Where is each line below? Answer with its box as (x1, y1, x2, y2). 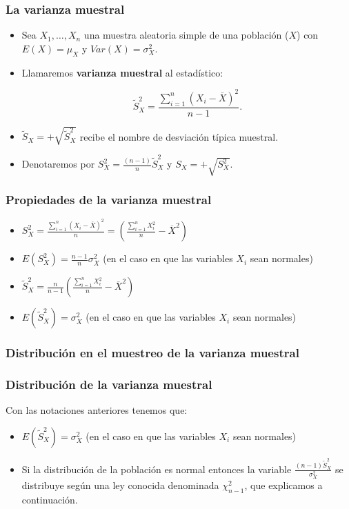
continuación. (21, 492, 78, 507)
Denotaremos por (21, 157, 95, 170)
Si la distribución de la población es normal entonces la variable (21, 461, 292, 476)
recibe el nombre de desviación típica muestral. (79, 129, 279, 143)
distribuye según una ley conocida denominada (21, 478, 219, 492)
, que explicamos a (244, 478, 323, 492)
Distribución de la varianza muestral (6, 376, 212, 393)
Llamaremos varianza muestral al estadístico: (21, 65, 223, 79)
